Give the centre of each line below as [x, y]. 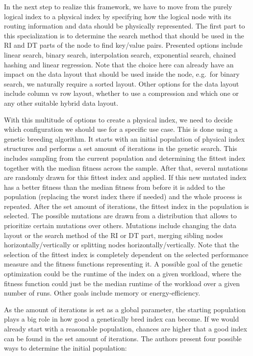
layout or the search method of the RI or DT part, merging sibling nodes [114, 235]
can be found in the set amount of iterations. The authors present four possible [123, 338]
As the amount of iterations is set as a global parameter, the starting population [125, 309]
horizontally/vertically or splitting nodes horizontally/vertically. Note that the [122, 245]
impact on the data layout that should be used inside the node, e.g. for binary [122, 74]
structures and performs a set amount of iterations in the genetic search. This [121, 148]
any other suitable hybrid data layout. [61, 103]
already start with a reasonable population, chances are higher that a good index [126, 328]
